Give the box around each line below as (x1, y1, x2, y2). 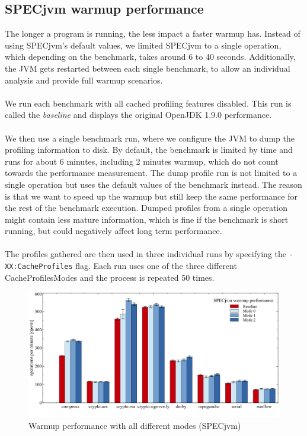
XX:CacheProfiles (5, 262, 73, 271)
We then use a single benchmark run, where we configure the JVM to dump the (5, 132, 295, 144)
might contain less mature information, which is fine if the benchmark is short (5, 213, 289, 225)
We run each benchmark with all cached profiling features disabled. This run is (5, 97, 292, 109)
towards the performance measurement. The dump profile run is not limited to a (5, 166, 298, 179)
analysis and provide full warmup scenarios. (5, 73, 163, 86)
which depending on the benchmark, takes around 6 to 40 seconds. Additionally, (5, 50, 296, 63)
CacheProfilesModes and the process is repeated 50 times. (5, 271, 215, 283)
